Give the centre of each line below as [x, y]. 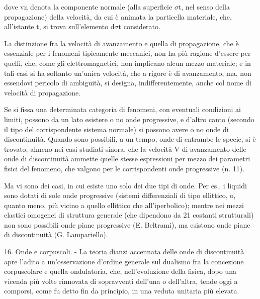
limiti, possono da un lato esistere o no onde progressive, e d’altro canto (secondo [129, 119]
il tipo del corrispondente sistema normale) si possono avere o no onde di [116, 129]
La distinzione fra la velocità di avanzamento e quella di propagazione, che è [121, 43]
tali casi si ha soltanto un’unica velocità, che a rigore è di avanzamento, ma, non [128, 73]
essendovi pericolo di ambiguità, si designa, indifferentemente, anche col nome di [128, 83]
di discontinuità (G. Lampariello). [56, 234]
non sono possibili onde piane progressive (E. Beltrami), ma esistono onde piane [127, 224]
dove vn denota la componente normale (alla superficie [88, 7]
